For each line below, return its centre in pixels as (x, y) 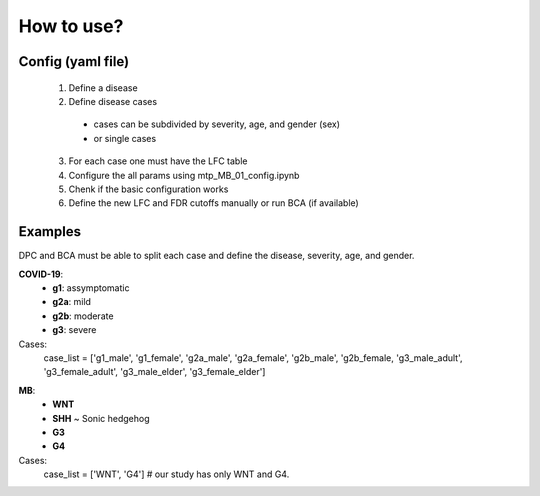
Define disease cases (113, 101)
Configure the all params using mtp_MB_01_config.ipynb (184, 175)
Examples (50, 231)
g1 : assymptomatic (91, 287)
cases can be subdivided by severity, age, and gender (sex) (216, 124)
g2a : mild (72, 302)
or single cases (125, 138)
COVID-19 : (41, 274)
